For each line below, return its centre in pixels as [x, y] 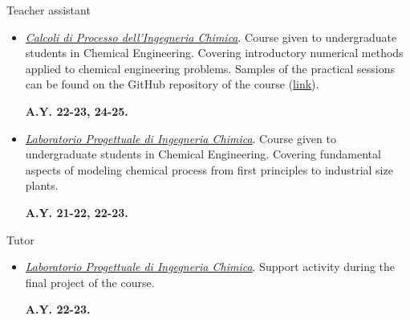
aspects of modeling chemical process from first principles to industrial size [209, 169]
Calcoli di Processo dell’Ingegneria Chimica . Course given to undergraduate [211, 37]
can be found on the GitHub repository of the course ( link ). [172, 84]
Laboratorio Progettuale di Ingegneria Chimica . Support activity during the [210, 267]
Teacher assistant [49, 10]
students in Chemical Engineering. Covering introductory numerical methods [214, 53]
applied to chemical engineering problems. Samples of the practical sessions [210, 68]
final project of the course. [90, 282]
